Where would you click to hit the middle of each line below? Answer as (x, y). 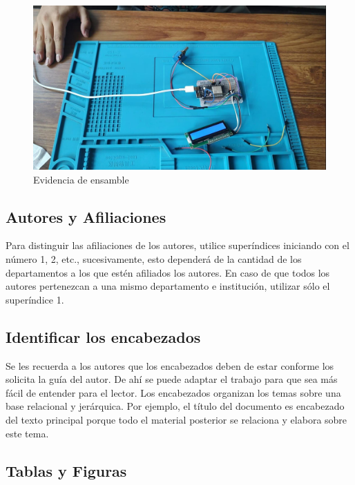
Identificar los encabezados (103, 336)
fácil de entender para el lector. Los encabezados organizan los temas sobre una (173, 392)
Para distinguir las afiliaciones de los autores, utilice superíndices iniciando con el (177, 245)
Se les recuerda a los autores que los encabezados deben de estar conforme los (170, 365)
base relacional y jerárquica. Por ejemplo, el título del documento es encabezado (175, 406)
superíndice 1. (35, 299)
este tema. (27, 433)
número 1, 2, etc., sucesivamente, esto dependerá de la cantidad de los (154, 259)
